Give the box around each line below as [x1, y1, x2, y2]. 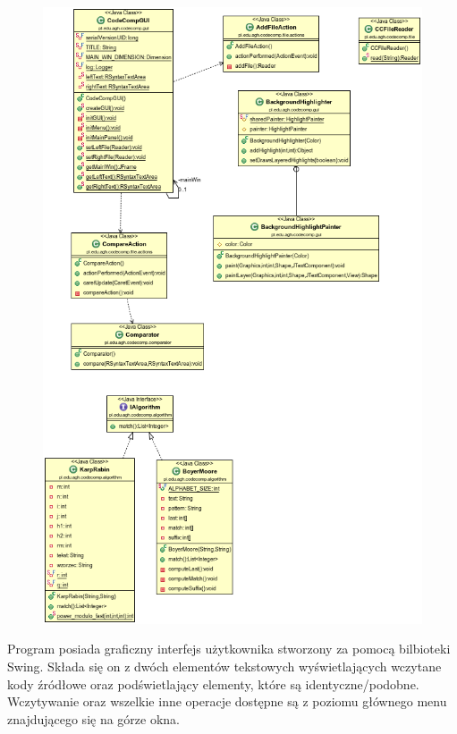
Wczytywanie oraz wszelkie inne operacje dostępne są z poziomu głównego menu [7, 692, 447, 711]
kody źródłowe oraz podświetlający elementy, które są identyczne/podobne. [7, 674, 419, 693]
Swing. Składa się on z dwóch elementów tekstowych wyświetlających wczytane [7, 656, 442, 675]
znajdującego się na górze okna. [7, 709, 181, 728]
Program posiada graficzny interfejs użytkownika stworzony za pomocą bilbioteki [7, 639, 451, 658]
